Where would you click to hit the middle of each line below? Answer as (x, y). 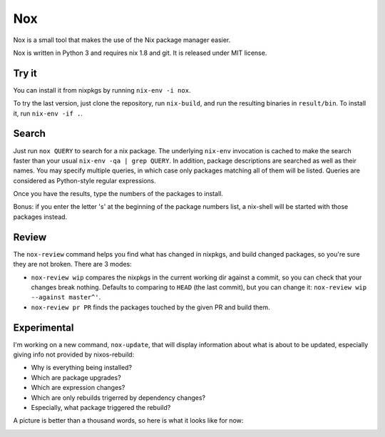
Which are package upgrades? (76, 377)
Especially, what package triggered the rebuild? (101, 407)
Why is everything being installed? (81, 368)
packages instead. (40, 217)
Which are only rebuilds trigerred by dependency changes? (118, 397)
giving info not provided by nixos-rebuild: (74, 355)
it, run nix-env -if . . (48, 113)
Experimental (43, 328)
